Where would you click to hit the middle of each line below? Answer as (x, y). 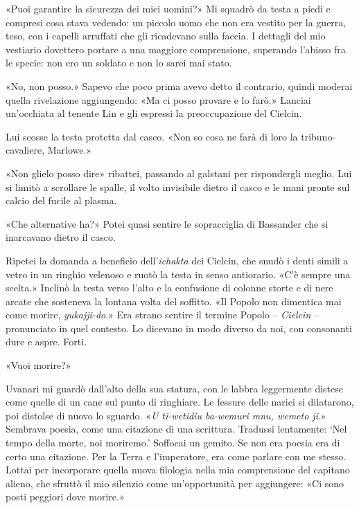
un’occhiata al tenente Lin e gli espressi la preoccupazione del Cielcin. (154, 113)
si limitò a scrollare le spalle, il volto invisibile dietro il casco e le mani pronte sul (178, 187)
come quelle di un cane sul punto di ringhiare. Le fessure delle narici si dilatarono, (180, 402)
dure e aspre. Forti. (46, 342)
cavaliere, (25, 150)
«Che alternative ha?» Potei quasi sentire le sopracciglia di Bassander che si (167, 223)
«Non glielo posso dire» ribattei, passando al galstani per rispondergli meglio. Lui (179, 173)
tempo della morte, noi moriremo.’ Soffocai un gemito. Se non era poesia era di (173, 443)
